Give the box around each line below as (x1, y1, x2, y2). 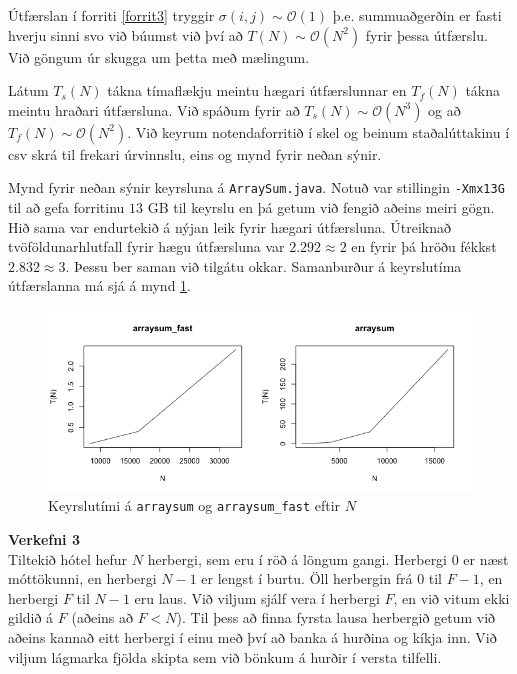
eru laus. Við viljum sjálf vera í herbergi (134, 587, 380, 608)
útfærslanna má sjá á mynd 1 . (8, 275, 191, 296)
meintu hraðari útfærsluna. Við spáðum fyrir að (8, 99, 300, 120)
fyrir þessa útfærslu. (365, 24, 488, 45)
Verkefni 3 (8, 528, 81, 549)
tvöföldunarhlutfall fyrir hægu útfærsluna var (8, 236, 285, 257)
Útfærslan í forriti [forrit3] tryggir (8, 5, 215, 25)
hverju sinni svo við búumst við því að (8, 24, 243, 45)
